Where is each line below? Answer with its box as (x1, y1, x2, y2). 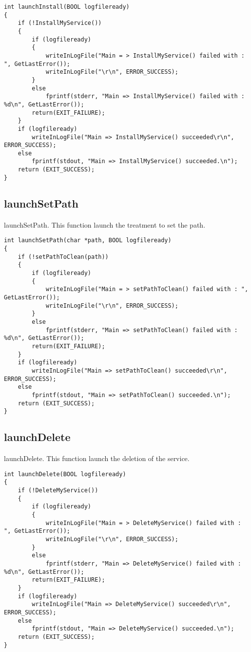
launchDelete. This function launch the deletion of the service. (4, 453, 190, 463)
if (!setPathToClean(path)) (18, 253, 109, 260)
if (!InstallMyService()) (18, 20, 102, 27)
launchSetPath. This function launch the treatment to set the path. (4, 219, 206, 230)
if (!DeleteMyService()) (18, 487, 98, 494)
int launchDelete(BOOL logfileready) (4, 470, 126, 478)
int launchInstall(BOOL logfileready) (4, 3, 130, 10)
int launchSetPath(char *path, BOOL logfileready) (4, 237, 172, 244)
